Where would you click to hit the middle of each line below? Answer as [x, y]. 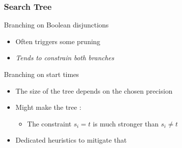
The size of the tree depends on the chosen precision [94, 90]
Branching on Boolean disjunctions [56, 25]
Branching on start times [41, 74]
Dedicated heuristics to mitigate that [71, 140]
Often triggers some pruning [58, 41]
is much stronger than [126, 123]
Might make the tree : [48, 107]
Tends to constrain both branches [65, 58]
